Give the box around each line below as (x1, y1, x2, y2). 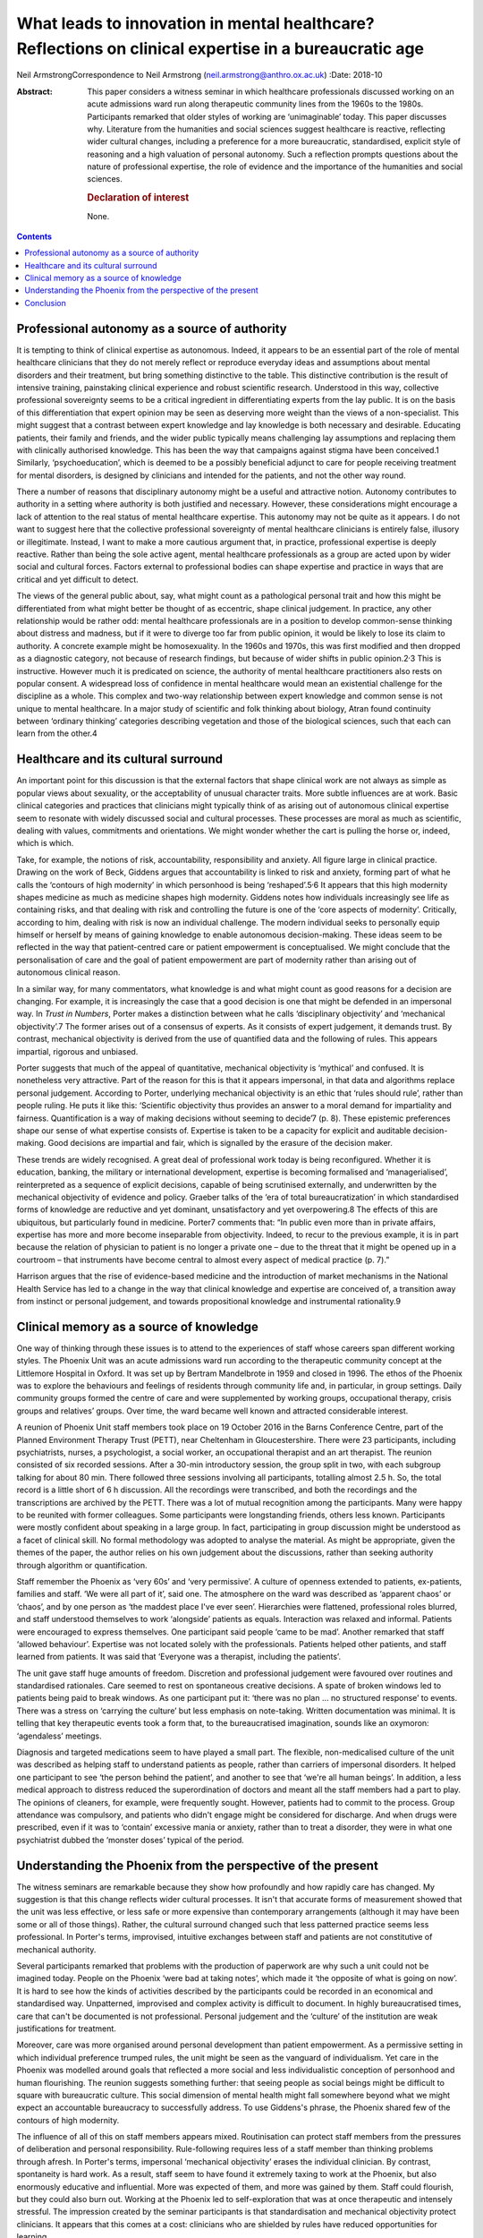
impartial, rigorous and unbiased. (16, 1046, 139, 1056)
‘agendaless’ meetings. (16, 1730, 102, 1741)
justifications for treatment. (16, 2023, 116, 2034)
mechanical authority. (16, 1943, 97, 1955)
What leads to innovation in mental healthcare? (16, 13, 375, 33)
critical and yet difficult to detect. (16, 574, 139, 585)
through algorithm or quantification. (16, 1559, 148, 1570)
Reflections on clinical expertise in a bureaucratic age (16, 38, 425, 58)
